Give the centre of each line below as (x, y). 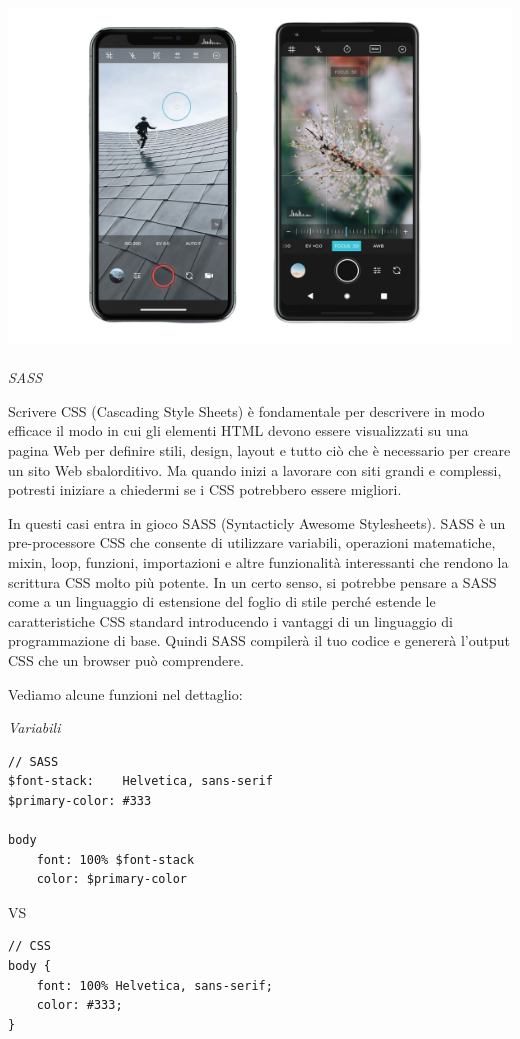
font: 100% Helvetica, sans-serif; (154, 985)
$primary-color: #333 (80, 800)
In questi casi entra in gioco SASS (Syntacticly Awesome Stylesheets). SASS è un (257, 522)
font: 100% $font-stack (115, 859)
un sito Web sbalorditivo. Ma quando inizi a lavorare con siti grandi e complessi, (255, 469)
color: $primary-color (111, 879)
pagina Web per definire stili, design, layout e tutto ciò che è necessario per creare (259, 449)
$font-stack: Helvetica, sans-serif (140, 781)
